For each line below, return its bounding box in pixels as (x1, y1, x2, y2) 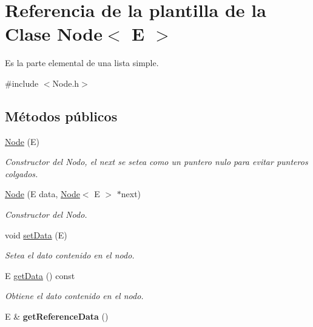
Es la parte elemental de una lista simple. (5, 56, 159, 69)
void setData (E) (5, 228, 67, 241)
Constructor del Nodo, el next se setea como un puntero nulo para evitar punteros (5, 155, 308, 168)
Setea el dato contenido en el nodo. (5, 249, 135, 261)
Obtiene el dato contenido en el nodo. (5, 289, 144, 302)
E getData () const (5, 269, 75, 281)
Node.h (52, 76, 79, 89)
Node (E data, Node (5, 187, 80, 200)
